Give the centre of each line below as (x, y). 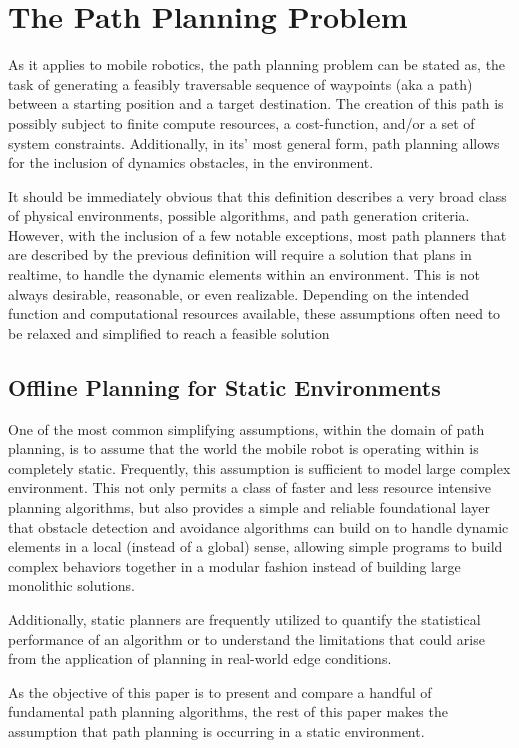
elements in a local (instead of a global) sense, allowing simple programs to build (255, 546)
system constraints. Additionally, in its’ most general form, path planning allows (254, 142)
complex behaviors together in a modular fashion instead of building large (234, 565)
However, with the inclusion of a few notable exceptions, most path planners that (257, 234)
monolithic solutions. (71, 585)
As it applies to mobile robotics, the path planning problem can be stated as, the (257, 64)
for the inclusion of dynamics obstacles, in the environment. (191, 162)
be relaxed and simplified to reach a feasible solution (169, 332)
